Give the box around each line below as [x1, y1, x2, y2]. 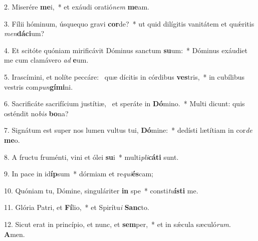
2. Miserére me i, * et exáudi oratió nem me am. [4, 2, 150, 12]
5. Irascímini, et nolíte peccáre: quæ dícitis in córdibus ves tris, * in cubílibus [4, 71, 245, 82]
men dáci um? [4, 28, 45, 39]
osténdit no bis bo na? [4, 108, 69, 118]
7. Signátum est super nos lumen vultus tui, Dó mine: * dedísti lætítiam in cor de [4, 125, 252, 135]
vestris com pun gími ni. [4, 81, 73, 92]
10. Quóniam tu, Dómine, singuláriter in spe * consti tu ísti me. [4, 185, 198, 195]
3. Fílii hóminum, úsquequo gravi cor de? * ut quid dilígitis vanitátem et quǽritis [4, 18, 254, 29]
